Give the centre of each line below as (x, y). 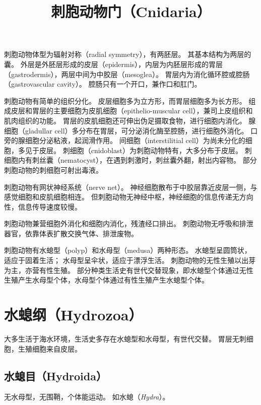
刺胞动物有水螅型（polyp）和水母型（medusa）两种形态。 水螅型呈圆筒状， (128, 250)
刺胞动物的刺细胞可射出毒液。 (53, 170)
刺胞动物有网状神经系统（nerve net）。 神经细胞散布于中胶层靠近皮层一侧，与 (131, 187)
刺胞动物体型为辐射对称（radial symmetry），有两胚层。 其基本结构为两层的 (128, 54)
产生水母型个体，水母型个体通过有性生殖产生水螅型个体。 (113, 280)
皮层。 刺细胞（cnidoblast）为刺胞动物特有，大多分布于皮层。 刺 (145, 150)
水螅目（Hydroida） (55, 376)
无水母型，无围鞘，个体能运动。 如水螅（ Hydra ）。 (87, 397)
